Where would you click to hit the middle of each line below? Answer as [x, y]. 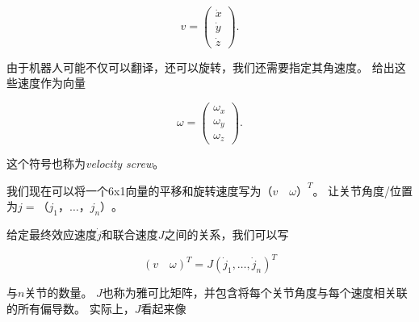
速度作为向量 [51, 83]
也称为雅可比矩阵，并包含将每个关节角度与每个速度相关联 [255, 293]
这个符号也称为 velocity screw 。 [86, 163]
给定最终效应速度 [52, 234]
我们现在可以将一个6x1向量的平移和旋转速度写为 [134, 190]
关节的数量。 [59, 293]
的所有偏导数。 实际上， [71, 308]
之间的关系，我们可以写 [226, 234]
